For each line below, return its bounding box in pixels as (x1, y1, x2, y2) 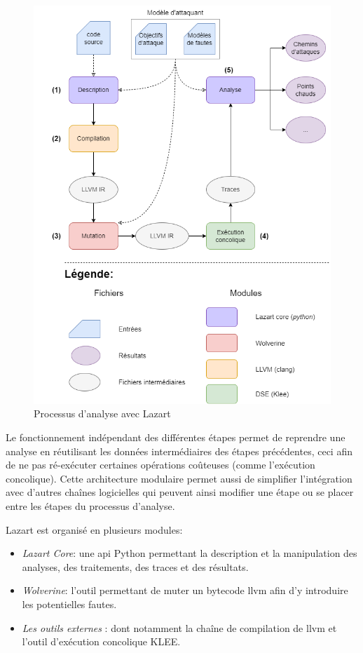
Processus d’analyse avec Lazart (34, 406, 171, 421)
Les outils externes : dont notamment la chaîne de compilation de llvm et (22, 620, 337, 635)
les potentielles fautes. (22, 596, 117, 611)
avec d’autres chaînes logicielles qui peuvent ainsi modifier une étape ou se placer (6, 485, 354, 499)
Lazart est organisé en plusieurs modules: (6, 522, 183, 537)
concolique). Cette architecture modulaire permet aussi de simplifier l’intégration (6, 471, 352, 485)
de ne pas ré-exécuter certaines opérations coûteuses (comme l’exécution (6, 457, 315, 472)
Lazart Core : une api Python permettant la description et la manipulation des (22, 546, 357, 560)
